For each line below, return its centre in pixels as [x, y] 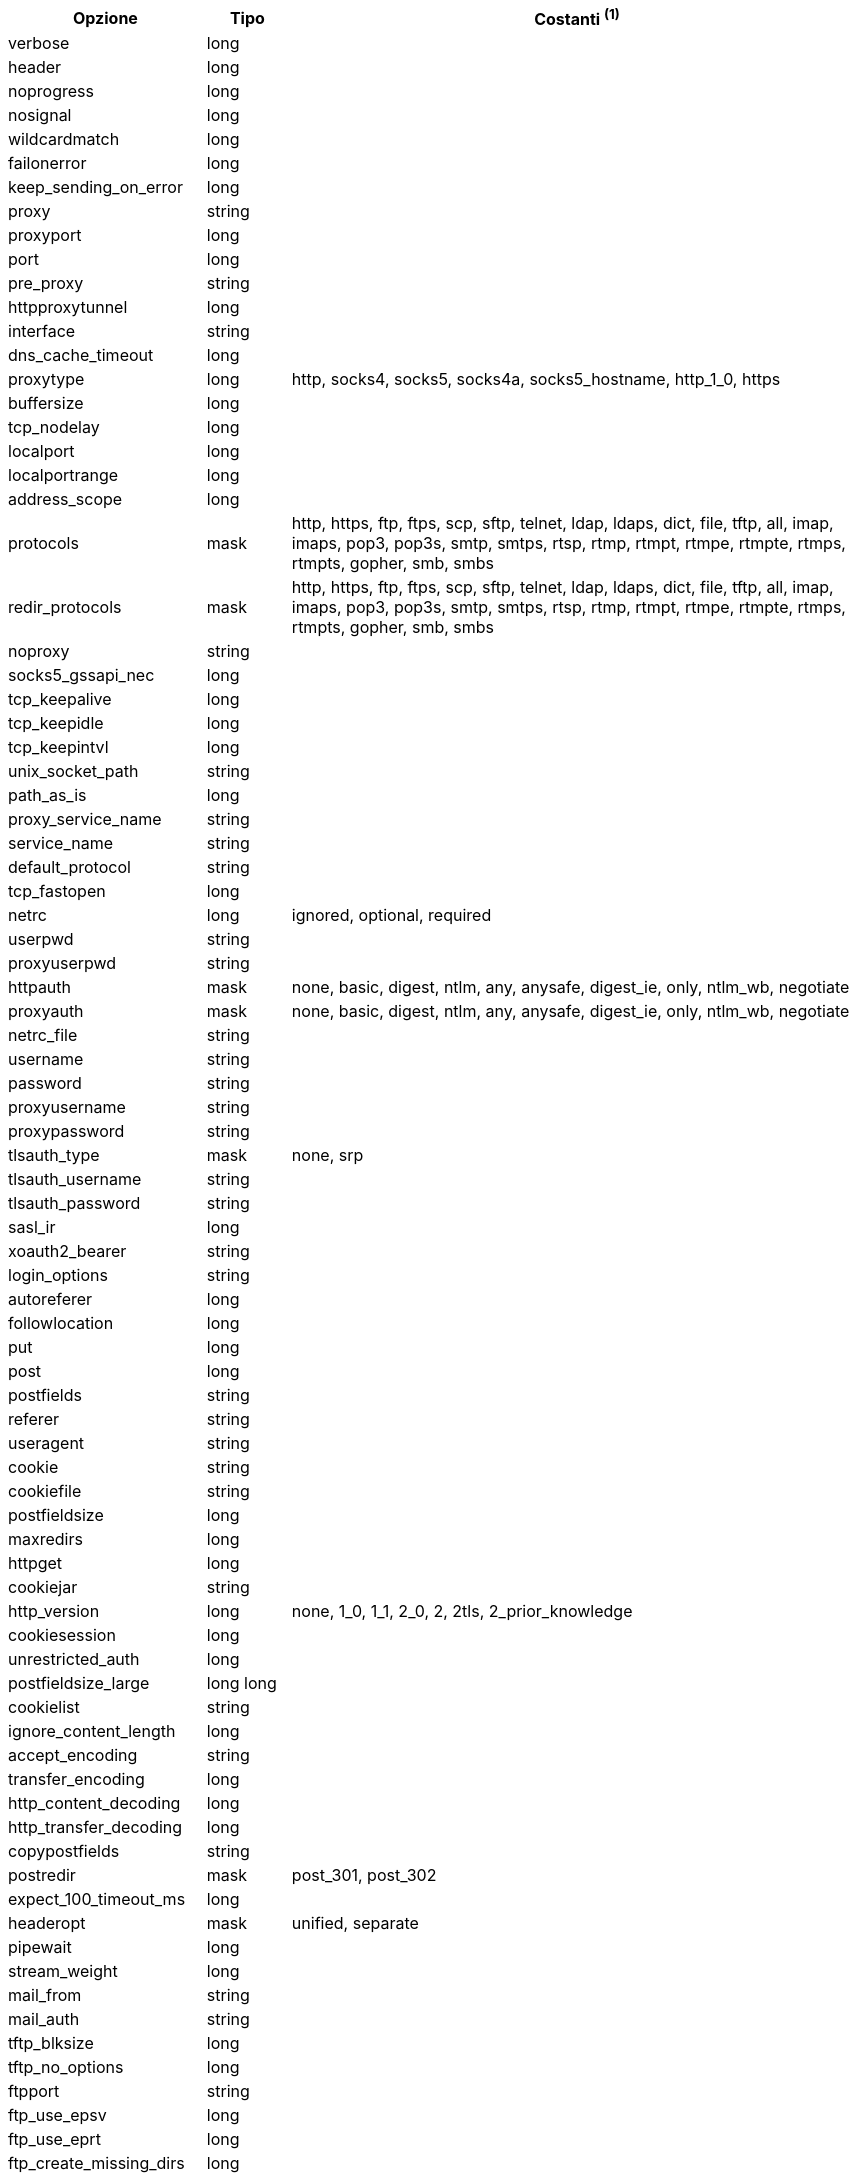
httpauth [40, 987]
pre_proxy [46, 283]
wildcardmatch [64, 139]
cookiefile [45, 1491]
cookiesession [62, 1635]
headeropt [47, 1923]
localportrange [63, 475]
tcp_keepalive [60, 699]
